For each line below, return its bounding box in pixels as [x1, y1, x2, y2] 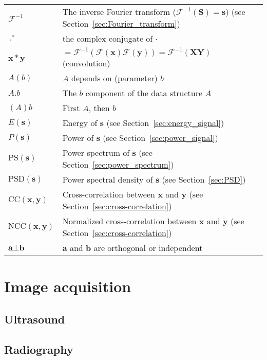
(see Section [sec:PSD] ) [162, 173, 246, 185]
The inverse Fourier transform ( [62, 6, 176, 17]
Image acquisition [4, 276, 131, 297]
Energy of [62, 117, 98, 129]
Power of [62, 132, 94, 143]
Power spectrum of [62, 147, 130, 158]
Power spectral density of [62, 173, 153, 185]
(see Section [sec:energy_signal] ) [106, 117, 224, 129]
